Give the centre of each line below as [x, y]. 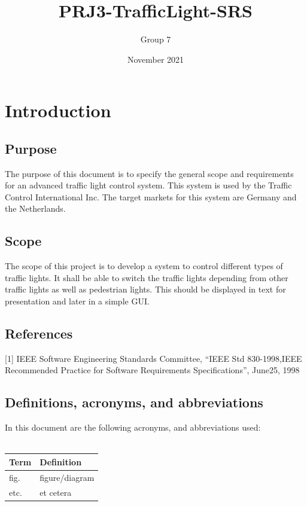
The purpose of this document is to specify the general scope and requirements [149, 173]
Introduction [58, 110]
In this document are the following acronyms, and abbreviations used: [133, 427]
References [39, 333]
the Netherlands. [35, 208]
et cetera [56, 492]
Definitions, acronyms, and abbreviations [134, 402]
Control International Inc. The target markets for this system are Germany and [151, 196]
